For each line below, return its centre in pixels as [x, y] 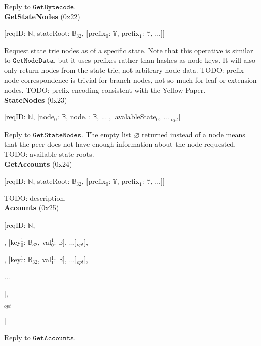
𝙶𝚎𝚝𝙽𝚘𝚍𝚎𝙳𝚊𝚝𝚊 [33, 61]
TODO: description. [35, 198]
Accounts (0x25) [32, 208]
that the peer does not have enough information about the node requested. [120, 144]
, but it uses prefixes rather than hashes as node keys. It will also [154, 60]
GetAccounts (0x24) [38, 164]
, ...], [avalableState [126, 117]
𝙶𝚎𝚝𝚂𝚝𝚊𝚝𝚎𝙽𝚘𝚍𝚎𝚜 [57, 135]
